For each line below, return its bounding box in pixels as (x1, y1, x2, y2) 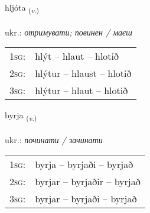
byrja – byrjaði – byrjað (35, 157, 133, 171)
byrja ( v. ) (5, 109, 37, 123)
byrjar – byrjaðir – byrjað (35, 174, 141, 188)
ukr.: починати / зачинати (5, 134, 103, 146)
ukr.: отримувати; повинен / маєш (5, 25, 132, 38)
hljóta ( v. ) (5, 1, 40, 15)
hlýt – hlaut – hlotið (35, 49, 119, 63)
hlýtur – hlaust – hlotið (35, 66, 132, 80)
